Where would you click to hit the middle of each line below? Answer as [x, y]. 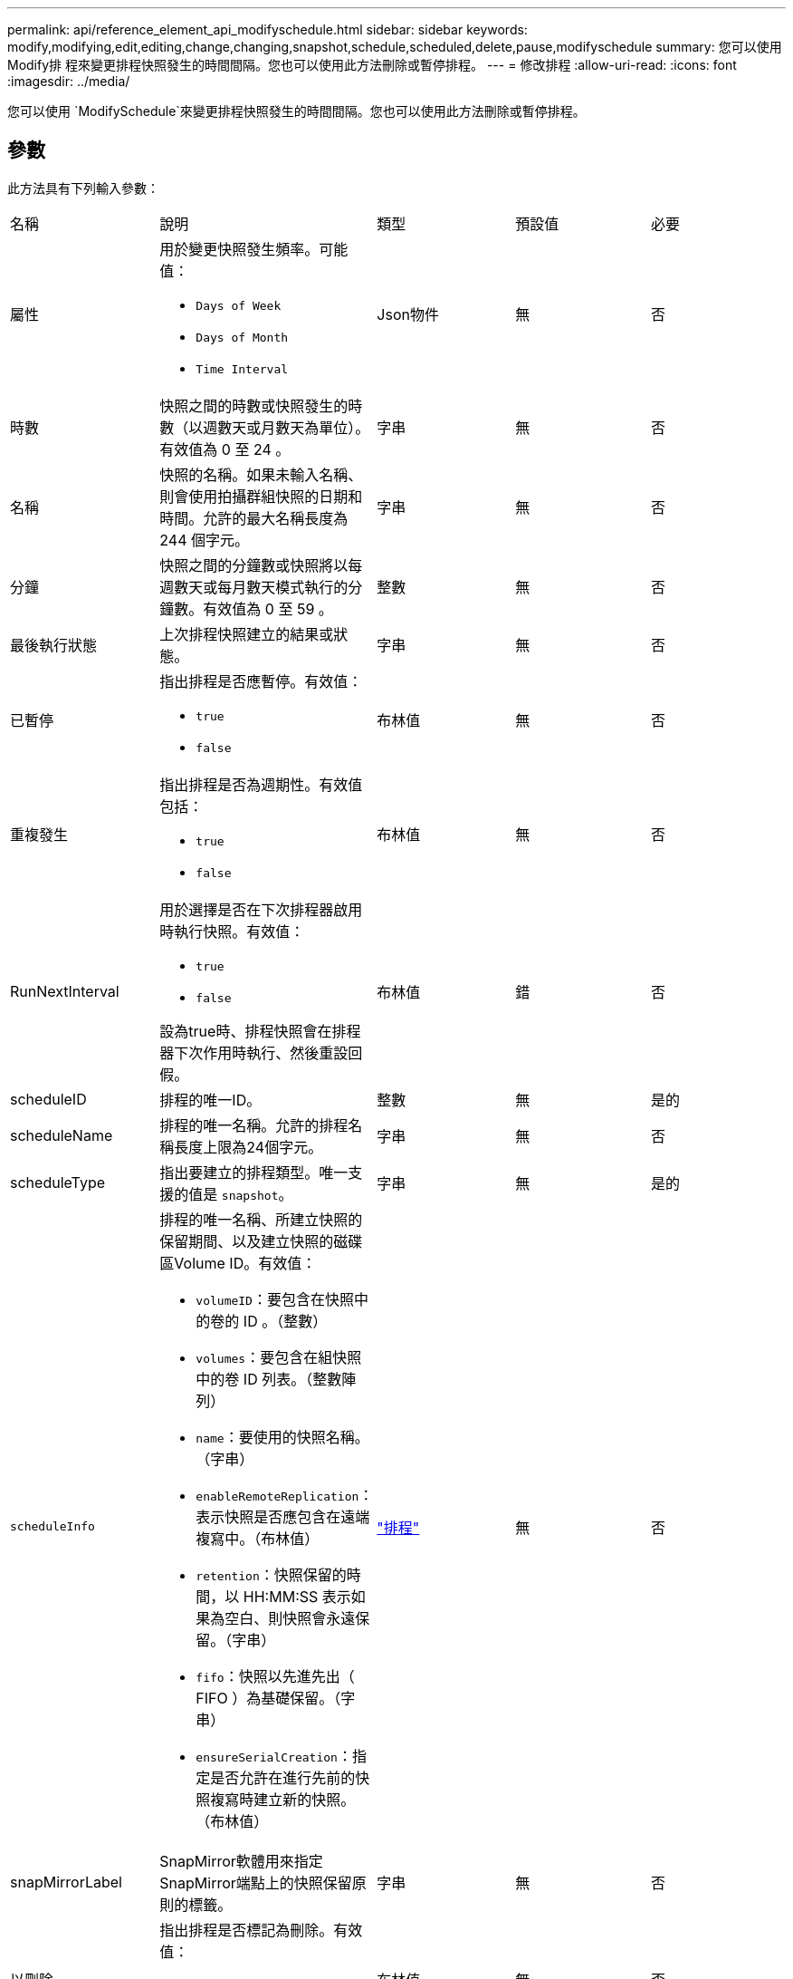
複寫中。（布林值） [258, 1538]
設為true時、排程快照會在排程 [260, 1031]
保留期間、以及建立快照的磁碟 [261, 1241]
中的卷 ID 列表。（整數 [269, 1379]
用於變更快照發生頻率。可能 [254, 249]
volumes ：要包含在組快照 [279, 1357]
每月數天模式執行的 [283, 587]
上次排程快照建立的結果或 [247, 634]
